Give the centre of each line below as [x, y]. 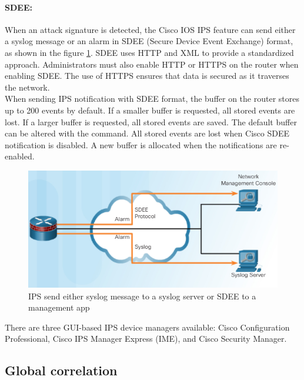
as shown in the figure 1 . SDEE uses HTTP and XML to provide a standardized [149, 52]
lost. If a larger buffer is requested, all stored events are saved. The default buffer [151, 121]
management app [59, 307]
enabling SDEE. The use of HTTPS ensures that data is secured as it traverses [147, 76]
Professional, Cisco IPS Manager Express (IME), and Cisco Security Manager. [146, 339]
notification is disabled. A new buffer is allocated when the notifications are [141, 144]
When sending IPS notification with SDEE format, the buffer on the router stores [152, 99]
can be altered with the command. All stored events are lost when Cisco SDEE [147, 133]
